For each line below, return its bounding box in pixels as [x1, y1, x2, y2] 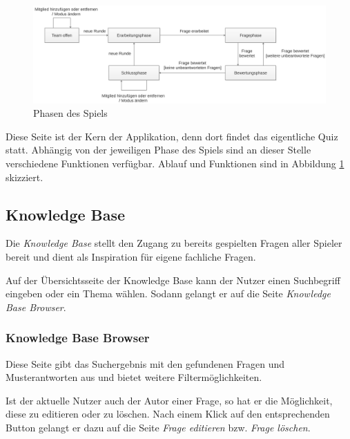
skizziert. [6, 169, 43, 184]
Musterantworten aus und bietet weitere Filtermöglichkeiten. [6, 370, 262, 384]
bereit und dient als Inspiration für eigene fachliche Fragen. [6, 249, 256, 263]
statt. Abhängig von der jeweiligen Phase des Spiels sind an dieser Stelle [6, 142, 311, 157]
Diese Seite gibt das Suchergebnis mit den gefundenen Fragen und [6, 356, 284, 371]
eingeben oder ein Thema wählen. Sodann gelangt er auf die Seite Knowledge [6, 286, 331, 301]
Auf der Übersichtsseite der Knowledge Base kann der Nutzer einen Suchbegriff [6, 272, 340, 287]
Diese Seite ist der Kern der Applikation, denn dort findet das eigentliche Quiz [6, 129, 338, 143]
